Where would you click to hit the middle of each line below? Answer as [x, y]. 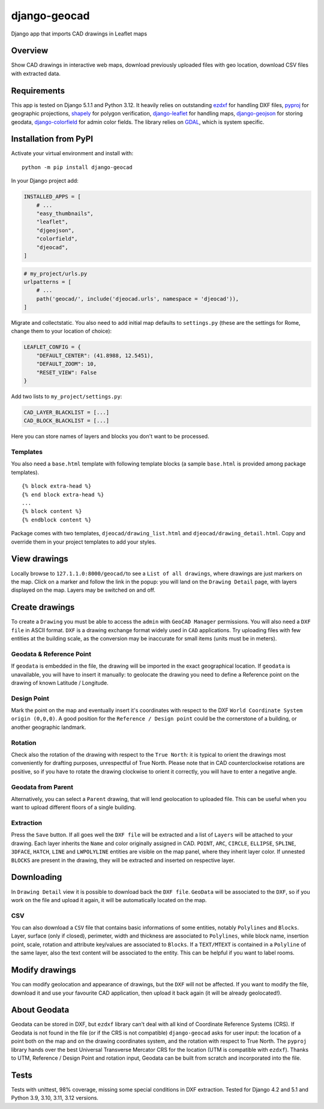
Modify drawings [43, 970]
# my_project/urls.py [55, 273]
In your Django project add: [45, 181]
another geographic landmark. [49, 727]
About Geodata [40, 1010]
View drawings [40, 559]
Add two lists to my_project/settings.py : [67, 396]
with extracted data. [36, 73]
